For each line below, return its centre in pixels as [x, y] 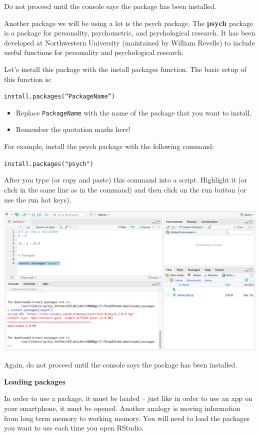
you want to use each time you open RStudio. [74, 428]
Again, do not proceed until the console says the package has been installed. [121, 365]
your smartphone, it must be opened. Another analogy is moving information [122, 408]
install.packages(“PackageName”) [59, 97]
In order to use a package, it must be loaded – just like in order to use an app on [128, 398]
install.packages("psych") [49, 164]
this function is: [28, 79]
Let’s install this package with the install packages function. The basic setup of [125, 69]
